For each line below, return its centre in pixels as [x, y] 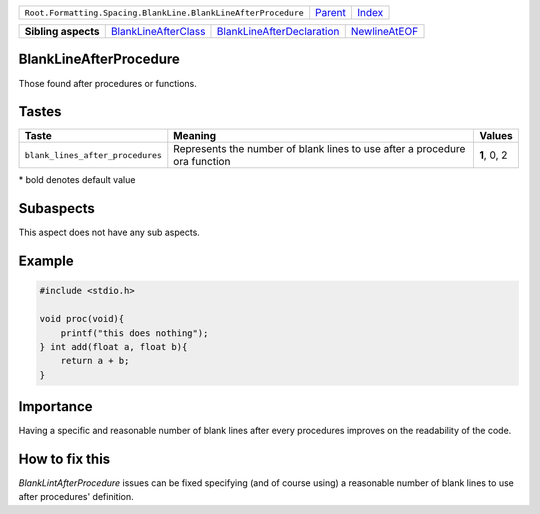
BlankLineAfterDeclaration [278, 31]
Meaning [195, 136]
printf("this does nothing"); [134, 333]
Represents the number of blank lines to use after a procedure [319, 149]
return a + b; [95, 361]
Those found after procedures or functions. [107, 83]
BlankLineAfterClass [158, 31]
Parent [331, 12]
